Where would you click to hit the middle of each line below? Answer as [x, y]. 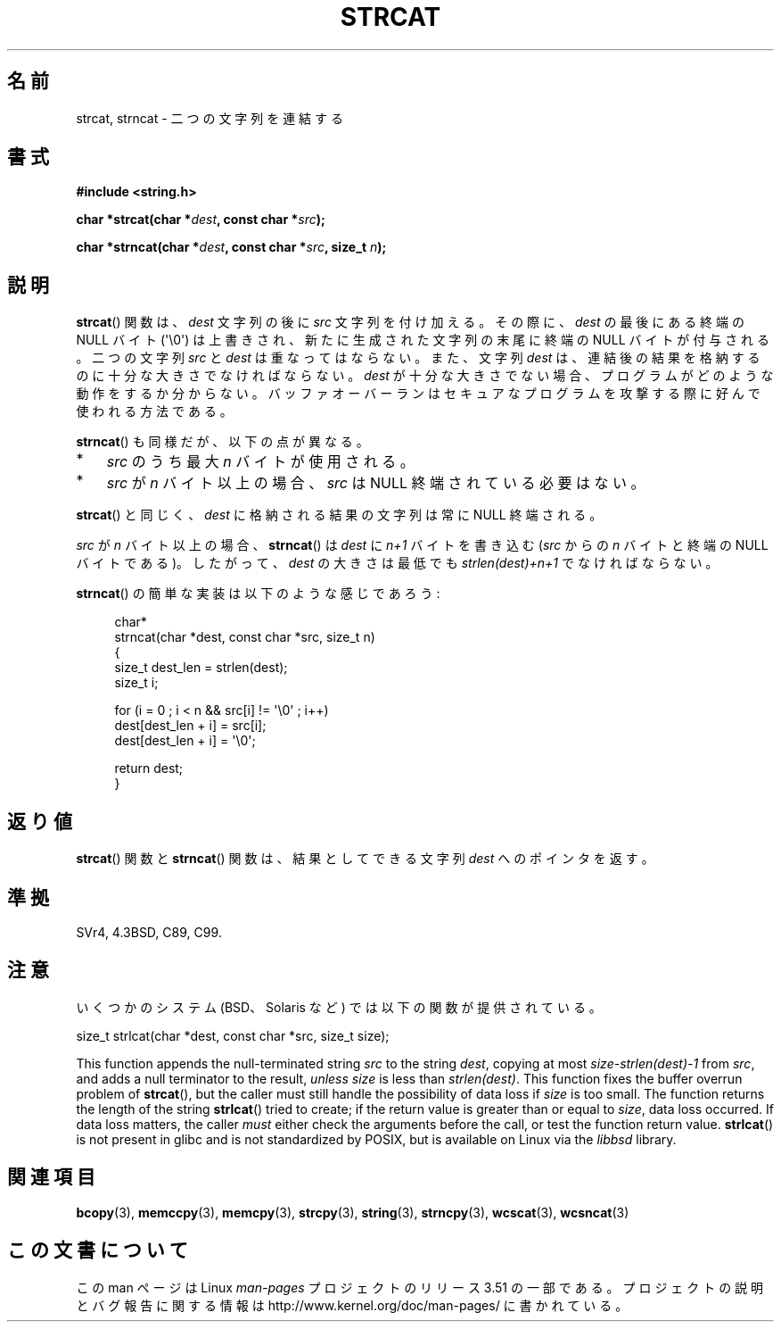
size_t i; [136, 683]
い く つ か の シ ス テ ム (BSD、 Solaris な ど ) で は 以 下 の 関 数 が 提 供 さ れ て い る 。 [339, 1007]
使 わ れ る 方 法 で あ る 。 [154, 411]
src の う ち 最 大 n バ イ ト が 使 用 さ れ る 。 [260, 462]
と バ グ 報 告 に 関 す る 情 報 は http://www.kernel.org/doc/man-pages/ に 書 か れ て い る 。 [352, 1305]
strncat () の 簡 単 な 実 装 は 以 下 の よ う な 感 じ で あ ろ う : [258, 594]
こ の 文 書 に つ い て [98, 1250]
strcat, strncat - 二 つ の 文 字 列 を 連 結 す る [210, 118]
